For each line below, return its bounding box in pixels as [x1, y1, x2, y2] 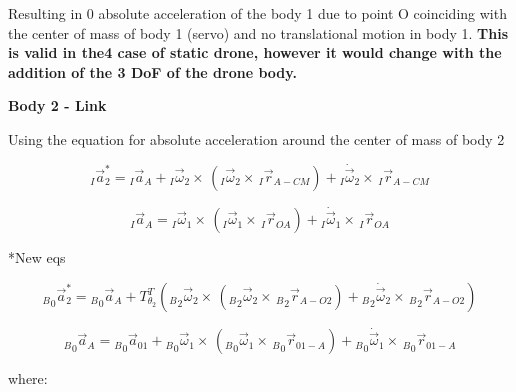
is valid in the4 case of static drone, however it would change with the [8, 42, 502, 63]
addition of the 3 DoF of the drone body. [8, 61, 297, 82]
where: [8, 368, 48, 389]
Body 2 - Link [8, 95, 107, 116]
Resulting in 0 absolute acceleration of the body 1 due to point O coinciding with [8, 3, 507, 23]
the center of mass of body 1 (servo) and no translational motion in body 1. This [8, 22, 509, 43]
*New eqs [8, 247, 66, 268]
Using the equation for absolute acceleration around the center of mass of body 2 [8, 128, 505, 149]
